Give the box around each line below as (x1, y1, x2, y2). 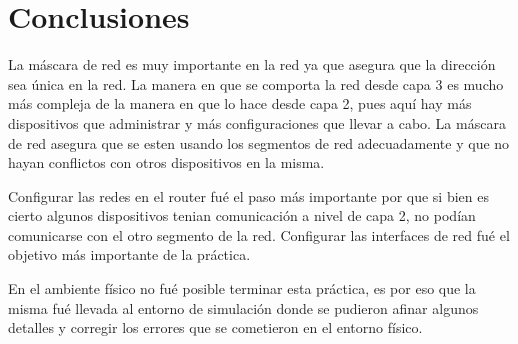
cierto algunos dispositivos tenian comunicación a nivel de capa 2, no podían (8, 205, 476, 226)
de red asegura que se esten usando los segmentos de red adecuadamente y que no (8, 132, 510, 153)
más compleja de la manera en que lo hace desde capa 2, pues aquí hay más (8, 93, 472, 114)
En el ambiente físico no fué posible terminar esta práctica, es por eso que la (8, 278, 476, 299)
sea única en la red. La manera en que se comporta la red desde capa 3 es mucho (8, 73, 504, 94)
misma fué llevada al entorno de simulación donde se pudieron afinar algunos (8, 297, 479, 318)
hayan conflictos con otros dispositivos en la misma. (8, 152, 325, 173)
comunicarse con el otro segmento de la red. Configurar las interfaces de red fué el (8, 224, 510, 245)
